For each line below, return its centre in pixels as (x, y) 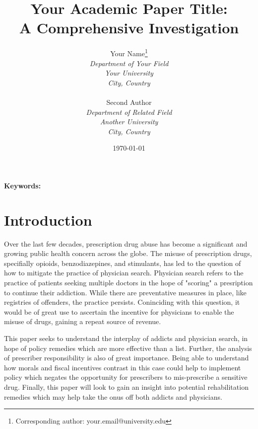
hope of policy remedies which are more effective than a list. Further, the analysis (128, 348)
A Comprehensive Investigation (129, 28)
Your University (129, 73)
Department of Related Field (129, 112)
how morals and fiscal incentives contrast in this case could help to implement (123, 367)
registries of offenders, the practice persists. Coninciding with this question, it (122, 302)
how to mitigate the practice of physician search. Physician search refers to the (124, 273)
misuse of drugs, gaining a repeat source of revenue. (83, 321)
